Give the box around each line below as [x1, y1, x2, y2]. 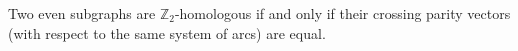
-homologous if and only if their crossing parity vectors [174, 3, 511, 23]
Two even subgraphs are [8, 3, 156, 23]
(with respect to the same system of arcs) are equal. [8, 22, 326, 43]
